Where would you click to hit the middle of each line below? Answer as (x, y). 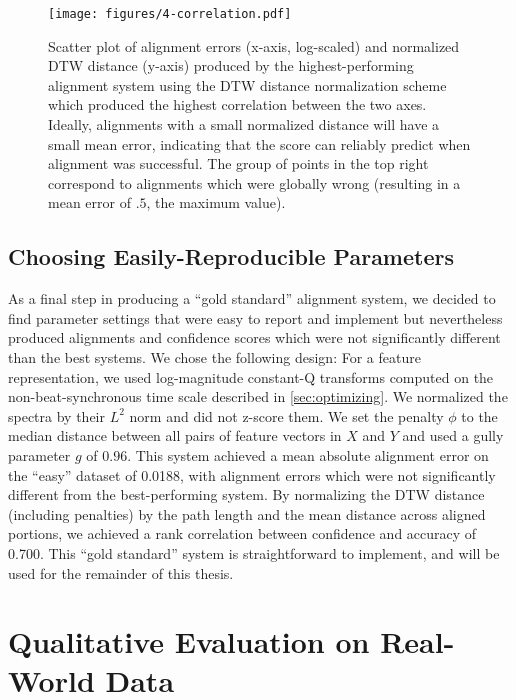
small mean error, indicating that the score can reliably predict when (259, 143)
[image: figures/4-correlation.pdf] (170, 14)
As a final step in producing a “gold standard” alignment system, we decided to (252, 298)
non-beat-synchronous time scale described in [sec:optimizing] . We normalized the (258, 396)
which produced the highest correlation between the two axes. (237, 104)
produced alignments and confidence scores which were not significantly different (254, 337)
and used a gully (453, 435)
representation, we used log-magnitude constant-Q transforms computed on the (251, 376)
